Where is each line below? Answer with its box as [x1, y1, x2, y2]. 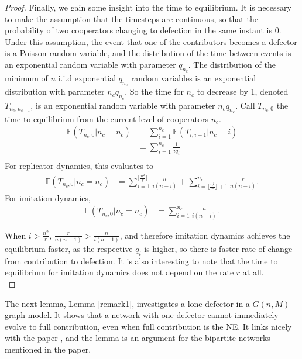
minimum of [5, 72, 48, 84]
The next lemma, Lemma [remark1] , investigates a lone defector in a [5, 297, 250, 309]
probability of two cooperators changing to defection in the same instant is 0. [5, 24, 282, 36]
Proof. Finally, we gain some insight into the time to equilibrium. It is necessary [5, 1, 291, 13]
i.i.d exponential [58, 72, 116, 84]
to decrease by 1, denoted [197, 85, 289, 98]
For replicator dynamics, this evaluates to [5, 160, 154, 172]
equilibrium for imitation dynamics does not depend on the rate [5, 266, 234, 278]
